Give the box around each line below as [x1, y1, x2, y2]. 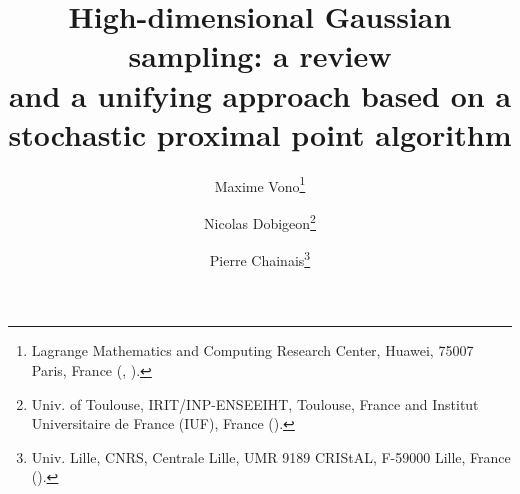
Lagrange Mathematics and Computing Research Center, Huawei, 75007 [31, 340, 474, 361]
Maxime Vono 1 [214, 172, 306, 196]
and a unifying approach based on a [8, 74, 512, 115]
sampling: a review [128, 35, 392, 76]
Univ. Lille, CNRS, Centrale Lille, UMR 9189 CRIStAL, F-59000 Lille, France [31, 446, 511, 467]
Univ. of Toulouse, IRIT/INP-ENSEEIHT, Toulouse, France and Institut [31, 393, 479, 414]
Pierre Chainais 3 [209, 247, 311, 270]
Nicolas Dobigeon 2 [204, 209, 316, 233]
